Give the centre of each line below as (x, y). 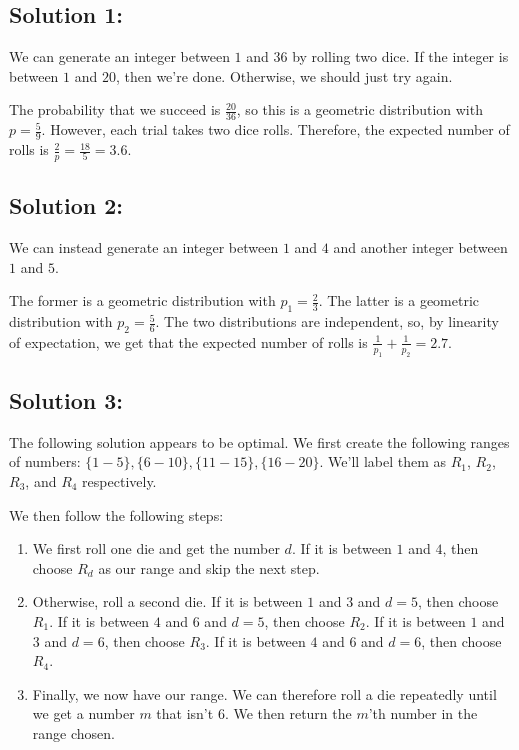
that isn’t (185, 713)
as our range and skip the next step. (209, 567)
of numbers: (45, 461)
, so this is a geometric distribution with (359, 109)
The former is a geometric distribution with (142, 300)
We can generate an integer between (119, 56)
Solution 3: (66, 400)
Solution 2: (66, 205)
